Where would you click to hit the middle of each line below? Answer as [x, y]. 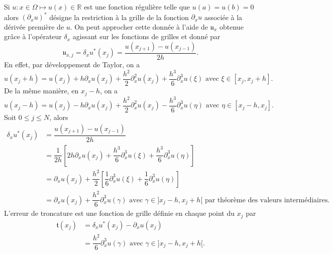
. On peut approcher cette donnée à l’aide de [139, 26]
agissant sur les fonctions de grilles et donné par [146, 36]
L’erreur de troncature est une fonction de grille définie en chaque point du [120, 213]
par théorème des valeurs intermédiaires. [267, 200]
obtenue [232, 26]
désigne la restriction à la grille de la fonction [119, 17]
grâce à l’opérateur [33, 36]
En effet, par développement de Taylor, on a [72, 64]
